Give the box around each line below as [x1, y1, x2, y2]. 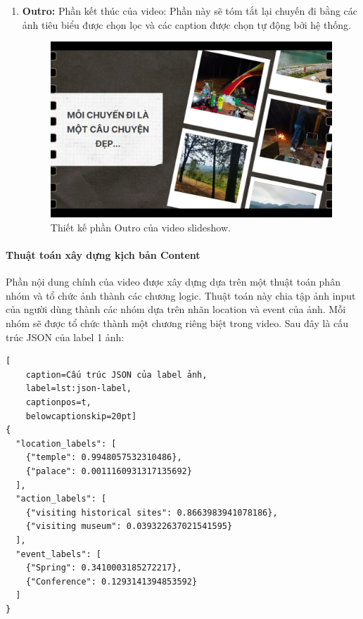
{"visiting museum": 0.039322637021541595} [25, 521, 233, 532]
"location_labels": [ [15, 438, 117, 449]
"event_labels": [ [15, 549, 102, 559]
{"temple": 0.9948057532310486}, [25, 452, 182, 463]
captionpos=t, [25, 397, 91, 408]
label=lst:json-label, [25, 383, 132, 394]
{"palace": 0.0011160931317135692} [25, 466, 192, 477]
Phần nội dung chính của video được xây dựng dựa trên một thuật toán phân [6, 274, 340, 289]
